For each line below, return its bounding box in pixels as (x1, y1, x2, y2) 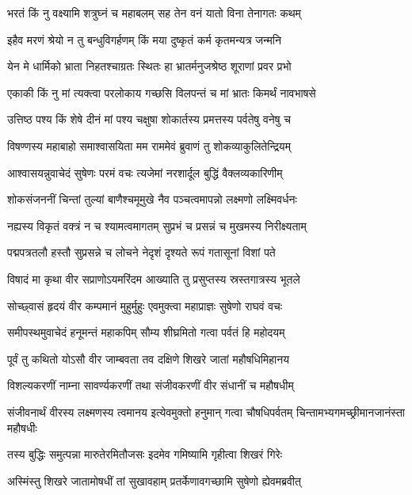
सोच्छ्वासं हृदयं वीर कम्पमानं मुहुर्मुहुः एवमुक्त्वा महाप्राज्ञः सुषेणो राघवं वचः (7, 297, 283, 314)
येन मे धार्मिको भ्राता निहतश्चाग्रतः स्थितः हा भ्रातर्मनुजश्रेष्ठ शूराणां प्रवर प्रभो (7, 58, 292, 74)
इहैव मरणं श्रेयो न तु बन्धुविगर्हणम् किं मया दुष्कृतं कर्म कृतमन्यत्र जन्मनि (7, 31, 281, 48)
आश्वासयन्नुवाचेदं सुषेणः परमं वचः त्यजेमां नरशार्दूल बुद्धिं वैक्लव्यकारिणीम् (7, 164, 283, 181)
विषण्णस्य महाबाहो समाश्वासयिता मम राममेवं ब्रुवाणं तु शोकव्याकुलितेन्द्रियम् (7, 137, 291, 154)
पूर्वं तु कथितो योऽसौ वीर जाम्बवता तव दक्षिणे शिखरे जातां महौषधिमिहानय (7, 350, 289, 367)
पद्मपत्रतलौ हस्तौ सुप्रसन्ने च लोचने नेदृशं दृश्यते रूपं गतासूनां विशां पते (7, 244, 276, 261)
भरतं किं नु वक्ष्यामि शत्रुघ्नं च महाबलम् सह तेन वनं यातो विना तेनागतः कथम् (7, 5, 301, 21)
